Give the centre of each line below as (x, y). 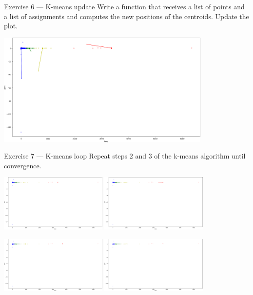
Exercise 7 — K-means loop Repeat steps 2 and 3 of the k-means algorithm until (125, 156)
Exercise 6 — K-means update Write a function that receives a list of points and (124, 6)
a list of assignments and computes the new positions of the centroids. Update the (126, 16)
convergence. (23, 165)
